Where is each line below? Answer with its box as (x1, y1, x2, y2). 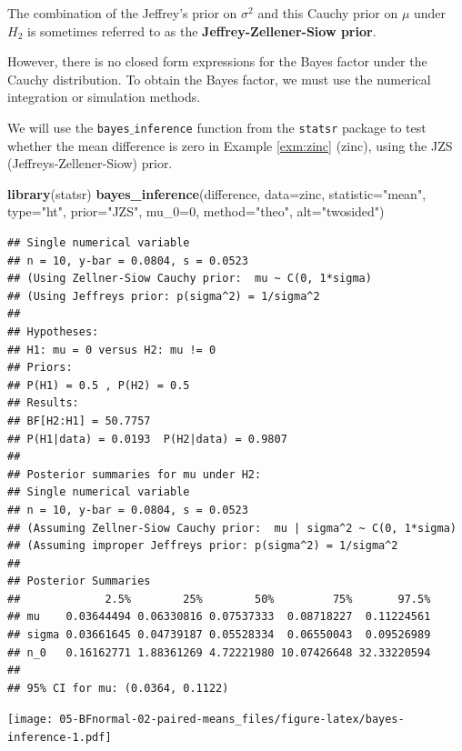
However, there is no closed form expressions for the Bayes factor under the (7, 52, 427, 71)
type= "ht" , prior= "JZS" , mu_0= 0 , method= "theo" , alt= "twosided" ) (7, 202, 385, 221)
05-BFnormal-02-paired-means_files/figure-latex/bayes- (59, 713, 405, 726)
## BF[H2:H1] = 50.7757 (7, 414, 151, 427)
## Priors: (7, 361, 73, 375)
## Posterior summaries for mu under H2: (7, 467, 262, 481)
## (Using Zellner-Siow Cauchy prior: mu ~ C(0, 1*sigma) (7, 272, 372, 285)
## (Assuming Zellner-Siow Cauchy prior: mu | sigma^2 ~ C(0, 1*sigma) (7, 521, 457, 535)
